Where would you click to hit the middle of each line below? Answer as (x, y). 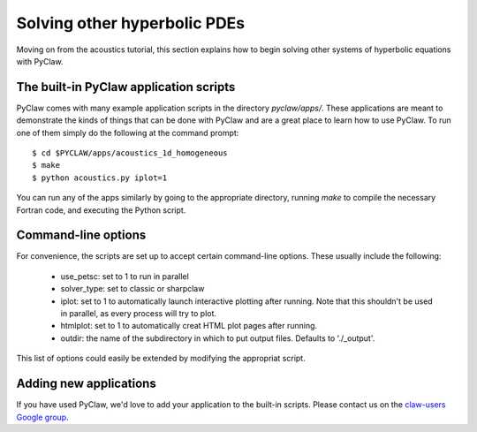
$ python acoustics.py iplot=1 (100, 178)
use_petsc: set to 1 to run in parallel (125, 276)
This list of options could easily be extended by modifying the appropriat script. (161, 359)
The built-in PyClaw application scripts (126, 87)
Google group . (43, 417)
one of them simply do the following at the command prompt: (128, 133)
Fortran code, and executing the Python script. (101, 210)
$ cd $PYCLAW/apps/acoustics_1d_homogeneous (130, 153)
